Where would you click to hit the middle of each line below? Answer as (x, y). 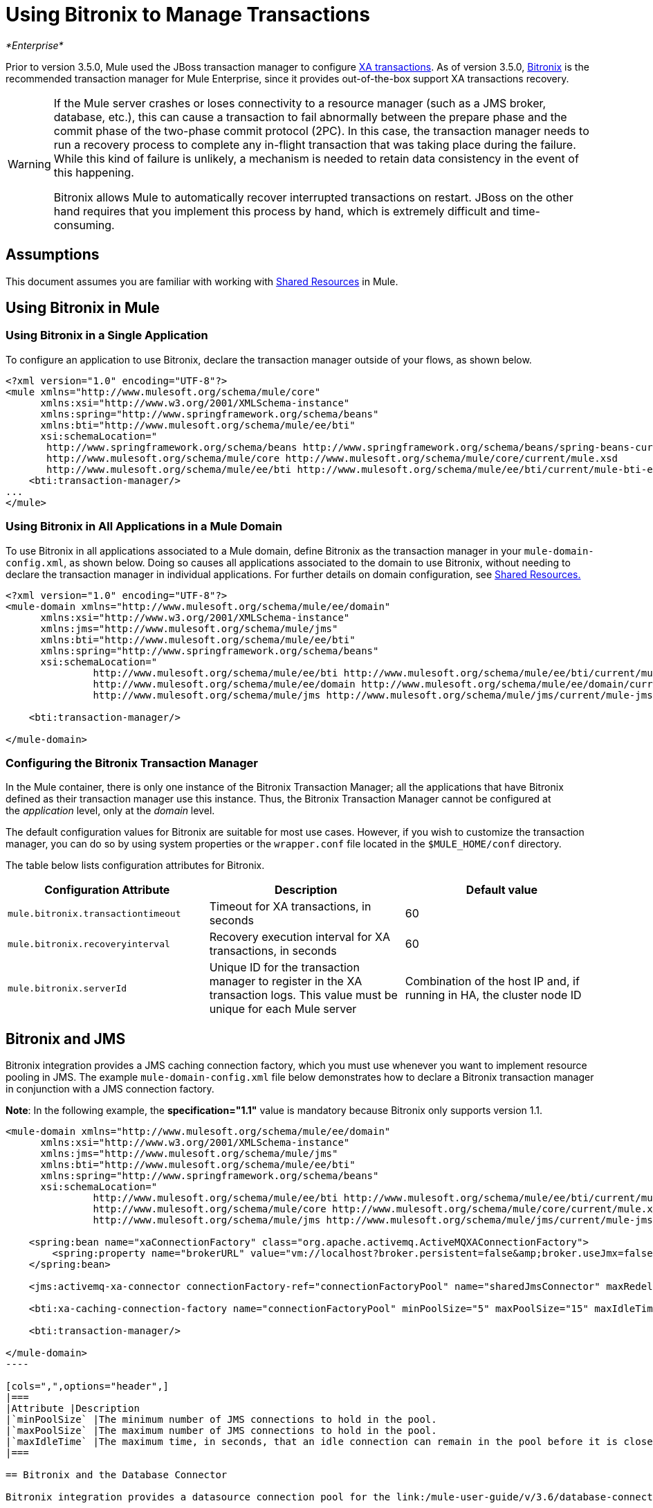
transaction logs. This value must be (303, 995)
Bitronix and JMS (66, 1039)
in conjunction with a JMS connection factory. (110, 1089)
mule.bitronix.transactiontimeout (94, 913)
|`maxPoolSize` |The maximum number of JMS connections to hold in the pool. (221, 1431)
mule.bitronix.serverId (67, 988)
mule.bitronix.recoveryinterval (89, 944)
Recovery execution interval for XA (300, 937)
